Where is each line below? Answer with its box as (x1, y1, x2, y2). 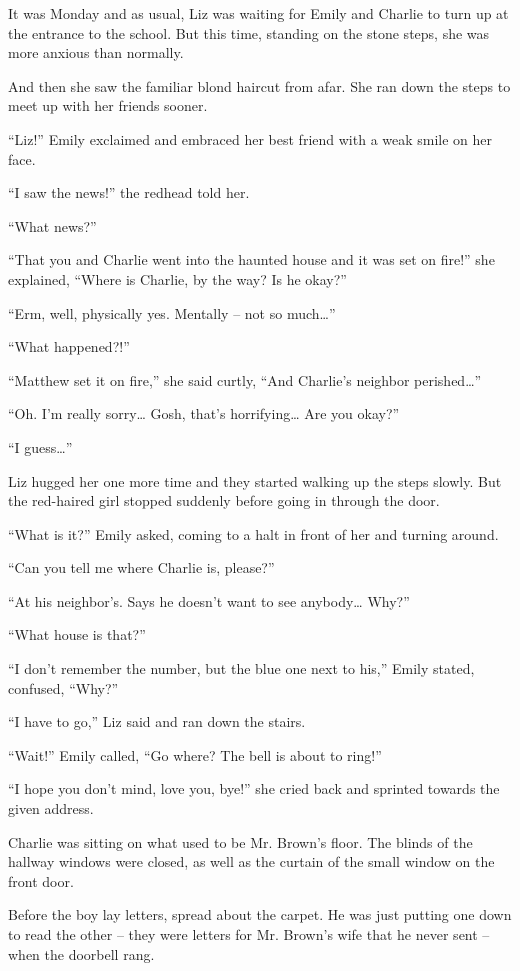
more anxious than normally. (8, 42, 184, 63)
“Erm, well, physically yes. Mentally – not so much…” (8, 302, 336, 323)
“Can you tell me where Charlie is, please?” (8, 557, 275, 578)
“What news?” (8, 215, 97, 236)
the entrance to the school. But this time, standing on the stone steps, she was (8, 22, 490, 43)
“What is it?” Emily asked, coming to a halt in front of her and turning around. (8, 523, 499, 544)
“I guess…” (8, 436, 73, 457)
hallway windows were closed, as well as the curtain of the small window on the (8, 851, 495, 872)
